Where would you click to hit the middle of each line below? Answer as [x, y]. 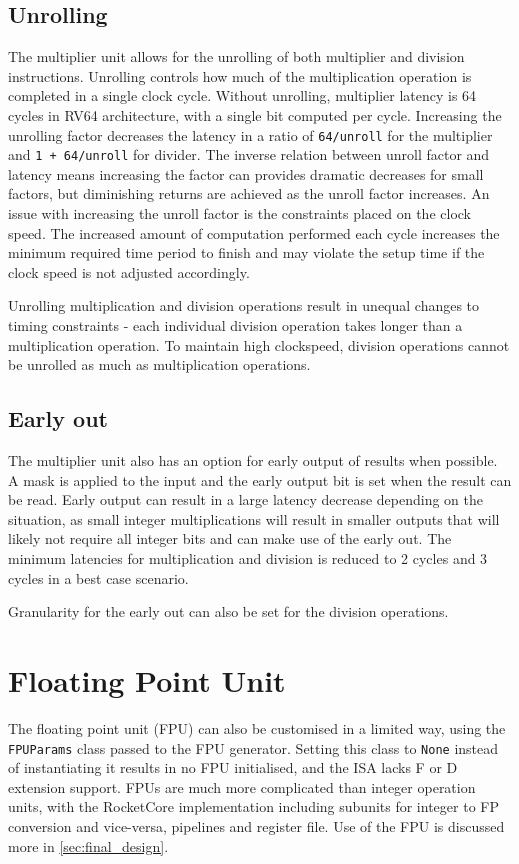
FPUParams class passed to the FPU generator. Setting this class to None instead [253, 747]
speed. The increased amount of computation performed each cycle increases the [254, 232]
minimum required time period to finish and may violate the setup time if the [246, 252]
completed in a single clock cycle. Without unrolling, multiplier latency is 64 [242, 95]
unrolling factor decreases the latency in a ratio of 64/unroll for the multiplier [250, 134]
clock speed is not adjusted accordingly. [129, 271]
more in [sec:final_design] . [88, 845]
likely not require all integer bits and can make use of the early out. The [230, 538]
